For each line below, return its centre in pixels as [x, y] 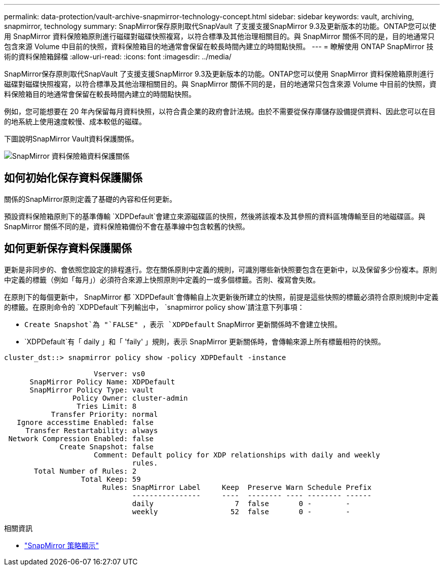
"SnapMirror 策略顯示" [62, 545]
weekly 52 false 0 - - [241, 511]
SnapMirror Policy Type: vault [92, 390]
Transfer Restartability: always [92, 430]
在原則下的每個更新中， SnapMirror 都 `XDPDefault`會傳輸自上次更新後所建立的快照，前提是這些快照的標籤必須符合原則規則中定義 [221, 297]
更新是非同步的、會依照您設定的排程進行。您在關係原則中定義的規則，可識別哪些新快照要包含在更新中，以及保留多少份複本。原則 [220, 269]
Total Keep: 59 [111, 479]
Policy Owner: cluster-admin [130, 398]
